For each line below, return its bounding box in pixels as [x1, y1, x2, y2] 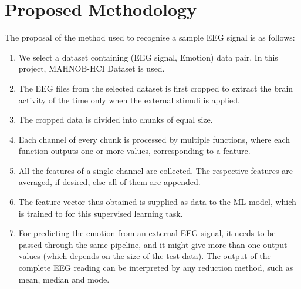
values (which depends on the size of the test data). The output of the [18, 250, 271, 262]
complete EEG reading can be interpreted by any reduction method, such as [18, 261, 293, 274]
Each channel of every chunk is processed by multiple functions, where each [18, 133, 290, 145]
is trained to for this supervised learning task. [18, 207, 183, 219]
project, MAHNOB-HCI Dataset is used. [18, 62, 165, 75]
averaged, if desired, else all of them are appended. [18, 176, 201, 188]
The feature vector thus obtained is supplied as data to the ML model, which [18, 196, 296, 208]
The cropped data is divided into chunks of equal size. [18, 113, 213, 126]
